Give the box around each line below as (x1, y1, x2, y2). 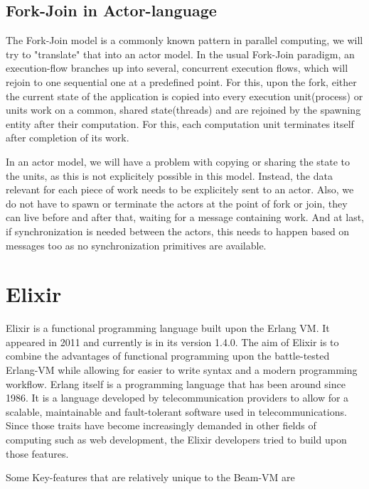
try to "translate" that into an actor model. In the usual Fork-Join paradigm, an (6, 46, 355, 61)
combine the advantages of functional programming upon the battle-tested (6, 348, 330, 363)
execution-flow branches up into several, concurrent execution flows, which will (6, 60, 348, 75)
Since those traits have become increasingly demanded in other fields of (6, 418, 316, 433)
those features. (6, 446, 69, 461)
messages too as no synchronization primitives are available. (6, 237, 267, 252)
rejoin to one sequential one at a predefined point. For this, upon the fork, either (6, 74, 357, 89)
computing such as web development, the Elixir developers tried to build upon (6, 431, 347, 446)
